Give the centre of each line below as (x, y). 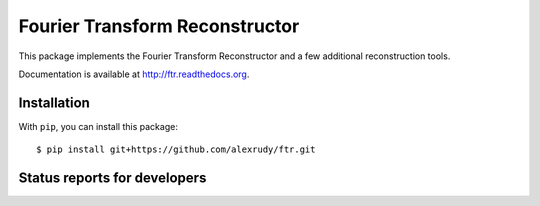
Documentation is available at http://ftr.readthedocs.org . (134, 74)
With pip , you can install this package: (98, 126)
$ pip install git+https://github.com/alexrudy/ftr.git (176, 149)
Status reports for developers (112, 178)
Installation (54, 102)
